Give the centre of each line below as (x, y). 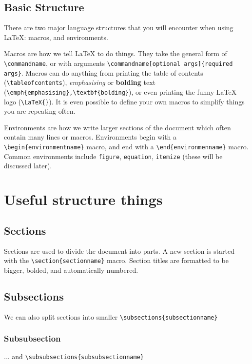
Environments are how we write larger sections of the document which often (117, 127)
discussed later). (28, 166)
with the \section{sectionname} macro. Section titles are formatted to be (116, 260)
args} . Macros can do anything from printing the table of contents (104, 72)
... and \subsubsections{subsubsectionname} (74, 356)
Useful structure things (83, 199)
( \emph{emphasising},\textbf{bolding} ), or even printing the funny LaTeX (120, 91)
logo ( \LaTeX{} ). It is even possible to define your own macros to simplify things (124, 101)
